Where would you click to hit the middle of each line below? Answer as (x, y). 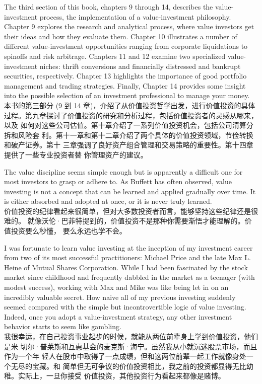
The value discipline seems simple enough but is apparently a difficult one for (123, 171)
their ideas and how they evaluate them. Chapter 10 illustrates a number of (121, 36)
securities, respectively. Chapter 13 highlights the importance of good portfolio (125, 76)
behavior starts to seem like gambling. (63, 326)
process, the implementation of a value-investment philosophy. (135, 16)
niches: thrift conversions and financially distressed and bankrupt (140, 66)
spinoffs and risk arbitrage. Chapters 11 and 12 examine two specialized (115, 56)
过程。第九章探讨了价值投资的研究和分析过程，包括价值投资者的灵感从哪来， (131, 115)
